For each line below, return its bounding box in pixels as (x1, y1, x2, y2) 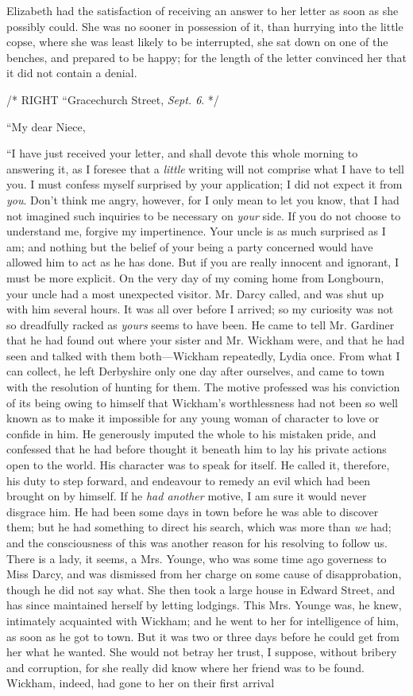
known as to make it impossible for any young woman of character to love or (6, 410, 380, 426)
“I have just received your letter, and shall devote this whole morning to (6, 145, 358, 161)
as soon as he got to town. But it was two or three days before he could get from (6, 628, 399, 644)
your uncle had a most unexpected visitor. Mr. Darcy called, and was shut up (6, 285, 384, 301)
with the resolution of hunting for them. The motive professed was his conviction (6, 379, 400, 395)
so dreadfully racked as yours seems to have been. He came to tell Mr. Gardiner (6, 316, 395, 332)
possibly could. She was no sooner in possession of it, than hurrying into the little (6, 17, 403, 34)
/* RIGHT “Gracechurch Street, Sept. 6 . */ (6, 91, 219, 107)
